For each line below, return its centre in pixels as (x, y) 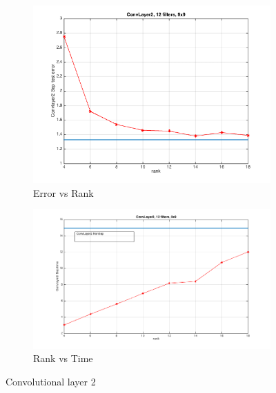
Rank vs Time (63, 358)
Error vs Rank (63, 192)
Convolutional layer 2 (51, 381)
